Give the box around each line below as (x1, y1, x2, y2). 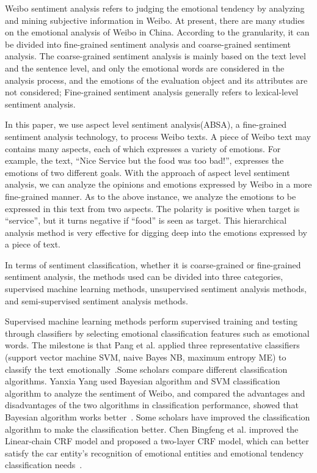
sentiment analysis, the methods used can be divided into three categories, (5, 270, 283, 283)
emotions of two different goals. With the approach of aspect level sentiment (5, 166, 290, 178)
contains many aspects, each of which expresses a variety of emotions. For (5, 142, 281, 155)
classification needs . (5, 458, 82, 471)
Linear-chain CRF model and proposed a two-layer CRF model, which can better (5, 435, 309, 447)
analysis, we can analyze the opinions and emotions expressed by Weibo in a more (5, 178, 312, 191)
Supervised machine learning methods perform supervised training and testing (5, 315, 298, 328)
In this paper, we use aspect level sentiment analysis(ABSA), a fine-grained (5, 118, 287, 131)
